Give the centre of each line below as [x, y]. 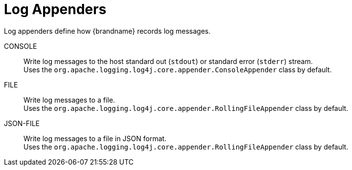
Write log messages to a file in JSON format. [95, 138]
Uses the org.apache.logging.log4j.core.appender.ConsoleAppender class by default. [178, 69]
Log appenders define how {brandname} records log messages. [107, 31]
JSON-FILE [22, 123]
